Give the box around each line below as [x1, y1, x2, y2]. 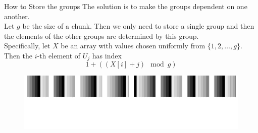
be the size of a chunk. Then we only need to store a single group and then [22, 21, 254, 31]
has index [92, 50, 122, 60]
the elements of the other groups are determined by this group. [4, 30, 199, 41]
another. [4, 11, 30, 21]
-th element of [37, 50, 81, 60]
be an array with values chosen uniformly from [61, 40, 205, 51]
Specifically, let [4, 40, 50, 51]
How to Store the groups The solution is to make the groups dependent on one [4, 1, 247, 11]
